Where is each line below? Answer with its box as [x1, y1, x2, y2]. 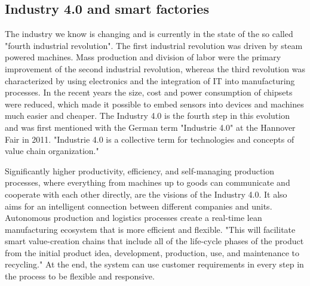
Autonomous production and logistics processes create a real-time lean [5, 211, 262, 224]
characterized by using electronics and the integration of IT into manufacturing [5, 74, 295, 87]
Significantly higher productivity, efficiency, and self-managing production [5, 164, 275, 177]
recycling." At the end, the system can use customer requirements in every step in [5, 258, 304, 270]
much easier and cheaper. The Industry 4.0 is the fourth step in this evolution [5, 109, 290, 122]
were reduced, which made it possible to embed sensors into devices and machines [5, 97, 304, 110]
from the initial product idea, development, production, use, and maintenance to [5, 246, 299, 259]
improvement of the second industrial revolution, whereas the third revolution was [5, 62, 306, 75]
